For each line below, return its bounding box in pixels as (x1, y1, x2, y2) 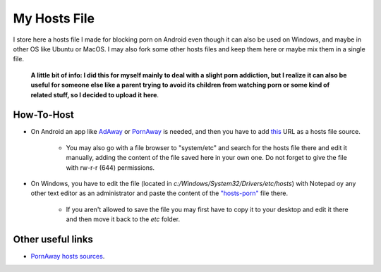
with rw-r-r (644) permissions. (66, 163, 155, 172)
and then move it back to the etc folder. (66, 215, 180, 223)
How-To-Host (13, 109, 74, 121)
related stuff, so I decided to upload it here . (30, 90, 159, 99)
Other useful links (13, 233, 93, 245)
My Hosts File (13, 11, 95, 26)
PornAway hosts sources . (30, 252, 105, 261)
